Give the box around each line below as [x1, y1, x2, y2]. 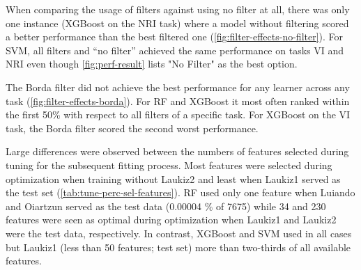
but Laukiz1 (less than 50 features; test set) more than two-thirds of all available [6, 239, 351, 254]
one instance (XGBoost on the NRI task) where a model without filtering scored [6, 15, 349, 30]
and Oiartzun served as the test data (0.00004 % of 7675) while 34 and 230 [6, 198, 326, 213]
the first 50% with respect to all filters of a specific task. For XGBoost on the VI [6, 107, 351, 122]
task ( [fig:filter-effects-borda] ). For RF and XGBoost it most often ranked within [6, 93, 350, 108]
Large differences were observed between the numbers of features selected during [6, 144, 349, 159]
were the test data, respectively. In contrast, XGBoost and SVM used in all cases [6, 225, 352, 240]
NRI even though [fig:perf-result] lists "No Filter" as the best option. [6, 56, 298, 71]
